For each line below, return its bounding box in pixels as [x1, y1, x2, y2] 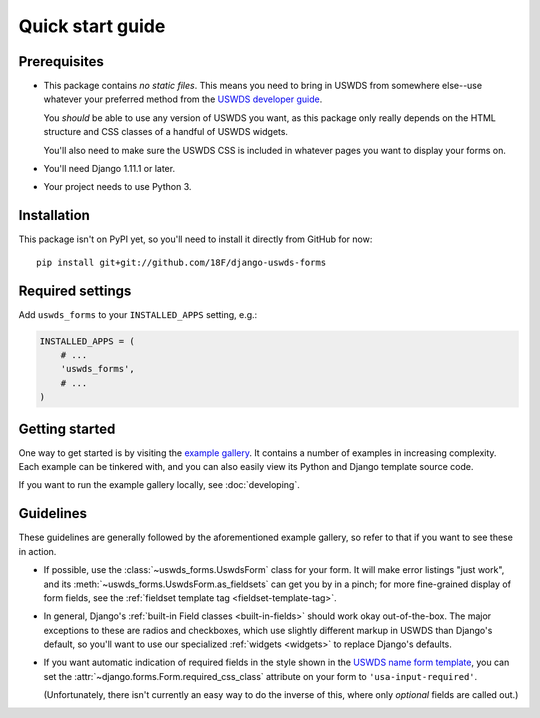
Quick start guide [18, 15, 166, 37]
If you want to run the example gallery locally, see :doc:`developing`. [18, 479, 300, 491]
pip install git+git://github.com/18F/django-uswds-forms [36, 256, 327, 268]
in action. [18, 545, 57, 557]
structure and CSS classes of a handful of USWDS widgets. [43, 126, 289, 138]
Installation [18, 207, 90, 224]
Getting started [18, 420, 116, 437]
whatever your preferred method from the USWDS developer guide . [43, 93, 323, 105]
